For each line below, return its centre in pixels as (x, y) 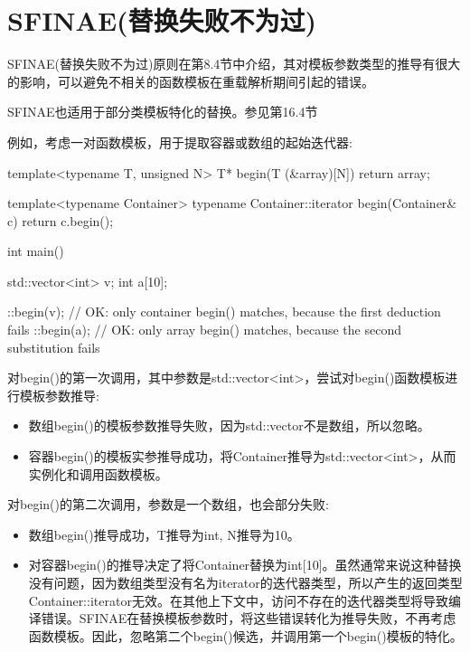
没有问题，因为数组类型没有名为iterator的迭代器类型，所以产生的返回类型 (245, 582)
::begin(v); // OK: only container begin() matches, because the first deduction (224, 312)
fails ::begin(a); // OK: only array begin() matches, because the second (204, 330)
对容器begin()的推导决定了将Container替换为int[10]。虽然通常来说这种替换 (245, 565)
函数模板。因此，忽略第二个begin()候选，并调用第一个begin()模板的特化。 (245, 635)
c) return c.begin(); (61, 220)
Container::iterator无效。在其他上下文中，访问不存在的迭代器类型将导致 (238, 600)
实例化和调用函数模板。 (98, 473)
